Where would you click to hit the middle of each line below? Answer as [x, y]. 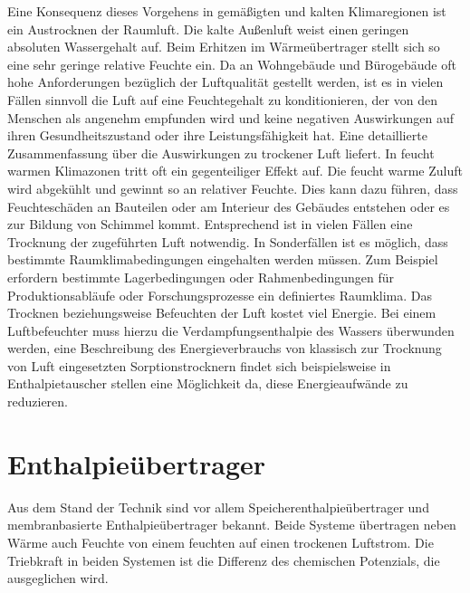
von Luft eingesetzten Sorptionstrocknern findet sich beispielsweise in [199, 365]
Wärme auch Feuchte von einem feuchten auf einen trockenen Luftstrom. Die [221, 542]
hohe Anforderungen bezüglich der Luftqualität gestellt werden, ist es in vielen [225, 82]
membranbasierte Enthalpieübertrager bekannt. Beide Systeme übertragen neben [232, 525]
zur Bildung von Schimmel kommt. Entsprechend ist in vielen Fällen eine [210, 224]
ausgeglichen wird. [58, 578]
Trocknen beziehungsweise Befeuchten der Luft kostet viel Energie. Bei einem [222, 313]
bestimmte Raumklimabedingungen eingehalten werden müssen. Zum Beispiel [223, 259]
